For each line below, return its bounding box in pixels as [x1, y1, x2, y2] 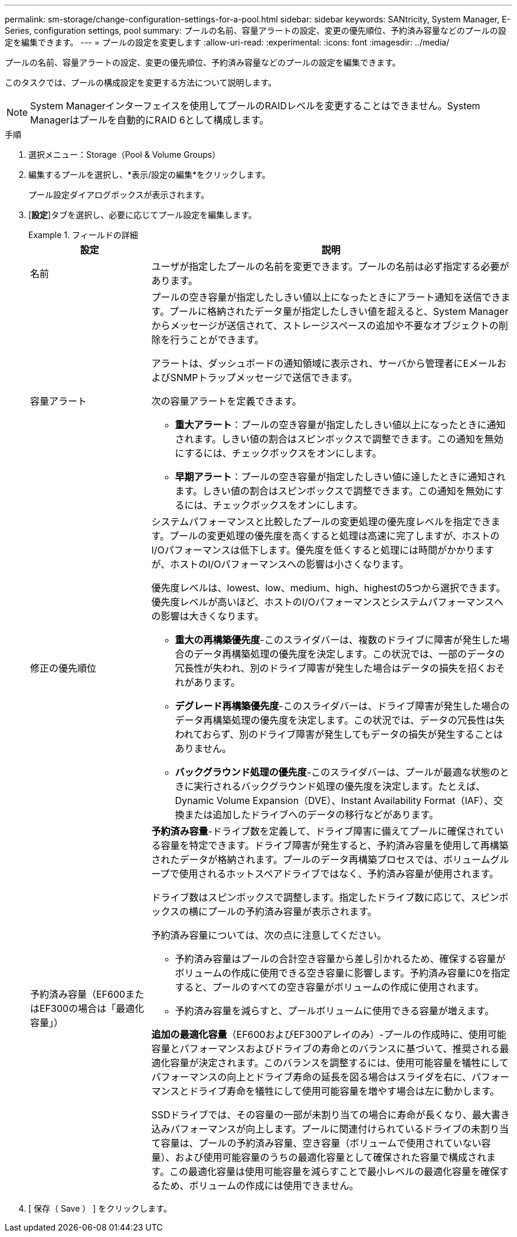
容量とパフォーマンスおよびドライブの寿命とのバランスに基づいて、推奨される [151, 1043, 500, 1054]
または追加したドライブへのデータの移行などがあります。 [184, 809, 439, 821]
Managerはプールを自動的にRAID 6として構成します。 [30, 114, 269, 126]
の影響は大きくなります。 [151, 610, 264, 622]
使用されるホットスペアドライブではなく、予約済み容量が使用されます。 [179, 868, 499, 880]
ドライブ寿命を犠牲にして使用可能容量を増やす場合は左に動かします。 [189, 1085, 500, 1097]
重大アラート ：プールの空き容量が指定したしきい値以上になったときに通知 [175, 419, 506, 431]
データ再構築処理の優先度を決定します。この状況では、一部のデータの [194, 648, 505, 660]
